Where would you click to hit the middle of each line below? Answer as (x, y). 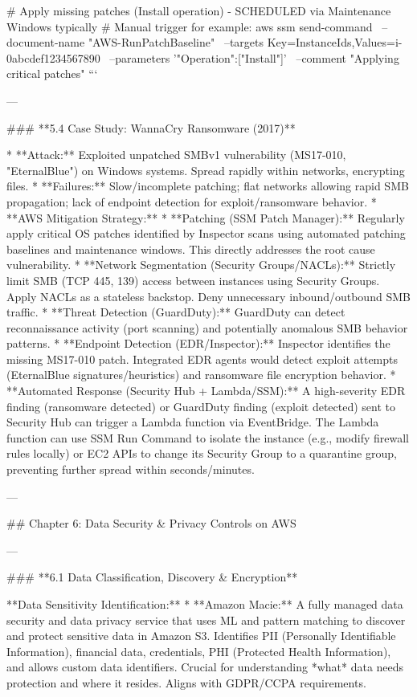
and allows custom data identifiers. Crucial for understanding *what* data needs (205, 667)
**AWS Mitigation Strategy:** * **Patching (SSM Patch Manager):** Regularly (206, 217)
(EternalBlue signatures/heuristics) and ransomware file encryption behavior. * (201, 375)
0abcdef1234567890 (53, 57)
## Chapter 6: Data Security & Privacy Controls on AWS (151, 523)
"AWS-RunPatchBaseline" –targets (176, 42)
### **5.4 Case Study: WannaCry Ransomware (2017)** (151, 127)
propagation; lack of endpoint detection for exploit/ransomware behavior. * (192, 201)
